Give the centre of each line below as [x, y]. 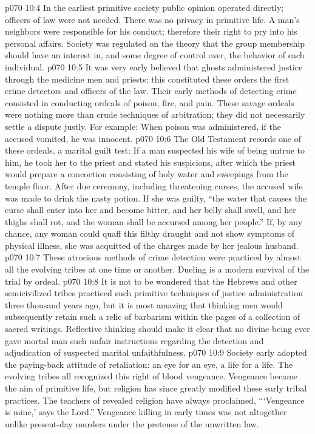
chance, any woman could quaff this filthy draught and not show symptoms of [150, 233]
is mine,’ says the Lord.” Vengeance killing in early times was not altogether [146, 412]
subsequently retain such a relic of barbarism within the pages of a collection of [153, 317]
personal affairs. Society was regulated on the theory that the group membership [155, 43]
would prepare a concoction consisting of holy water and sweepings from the [147, 174]
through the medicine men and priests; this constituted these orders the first [147, 79]
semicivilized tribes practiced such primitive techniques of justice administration [154, 293]
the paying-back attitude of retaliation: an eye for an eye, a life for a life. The [149, 364]
